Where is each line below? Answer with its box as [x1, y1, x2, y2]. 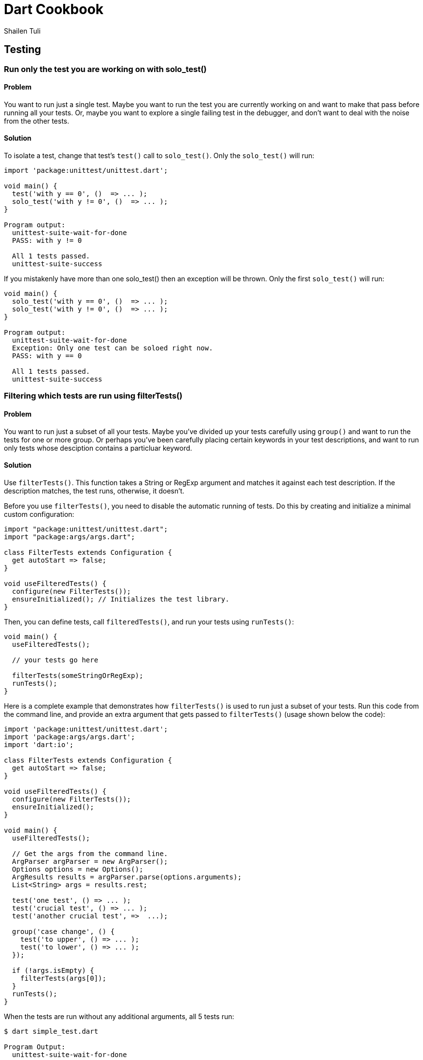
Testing [4, 43, 41, 56]
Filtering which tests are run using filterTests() [4, 391, 183, 401]
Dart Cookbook [4, 1, 104, 18]
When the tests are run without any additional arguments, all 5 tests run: [4, 1012, 234, 1021]
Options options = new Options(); [12, 865, 143, 873]
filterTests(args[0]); [20, 974, 106, 982]
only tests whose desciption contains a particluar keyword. [4, 443, 193, 452]
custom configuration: [4, 510, 74, 518]
